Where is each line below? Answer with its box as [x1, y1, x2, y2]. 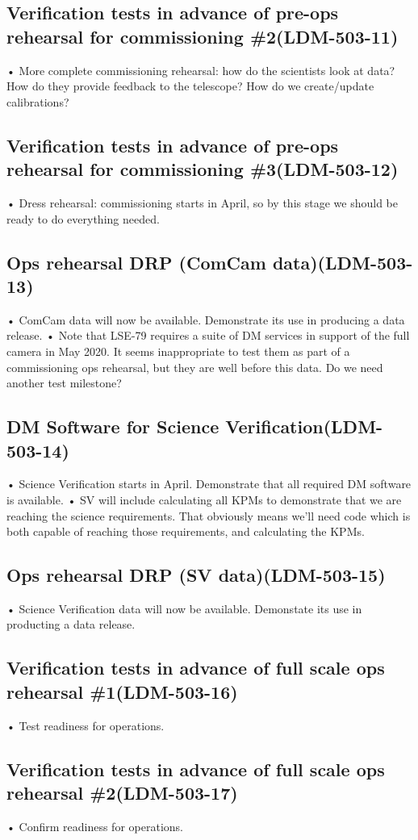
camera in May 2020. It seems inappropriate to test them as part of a [6, 342, 350, 359]
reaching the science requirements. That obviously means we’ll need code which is [6, 507, 411, 524]
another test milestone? [6, 374, 122, 391]
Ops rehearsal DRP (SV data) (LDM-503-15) [6, 562, 386, 587]
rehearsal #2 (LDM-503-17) [6, 780, 238, 805]
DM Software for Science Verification [6, 414, 324, 439]
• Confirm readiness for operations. [6, 817, 183, 834]
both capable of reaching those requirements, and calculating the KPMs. [6, 523, 365, 540]
